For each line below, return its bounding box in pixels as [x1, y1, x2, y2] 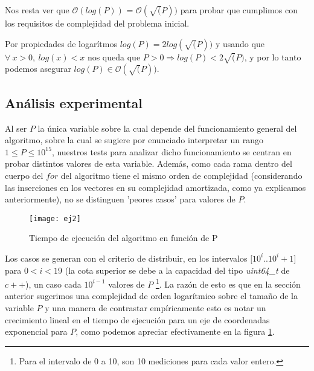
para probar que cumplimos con [180, 4, 298, 16]
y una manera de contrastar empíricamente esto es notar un [45, 302, 266, 314]
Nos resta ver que [5, 4, 69, 16]
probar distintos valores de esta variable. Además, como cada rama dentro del [5, 157, 292, 170]
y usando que [215, 37, 264, 50]
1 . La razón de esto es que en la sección [155, 276, 301, 290]
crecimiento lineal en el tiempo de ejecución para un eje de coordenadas [5, 313, 270, 326]
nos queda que [87, 50, 141, 63]
